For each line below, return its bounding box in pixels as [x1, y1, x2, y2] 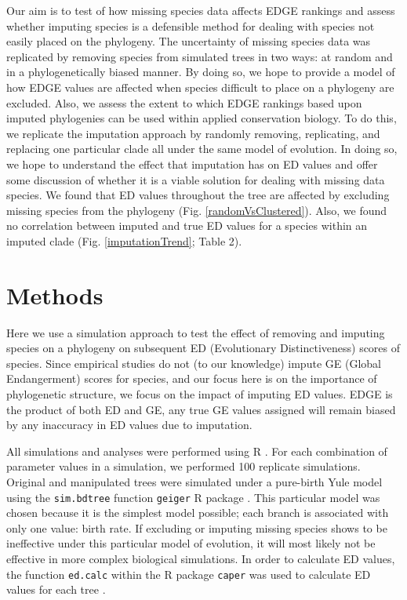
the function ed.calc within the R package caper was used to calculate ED [6, 565, 371, 582]
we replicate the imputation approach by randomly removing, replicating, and [6, 125, 380, 141]
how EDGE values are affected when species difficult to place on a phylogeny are [6, 78, 394, 95]
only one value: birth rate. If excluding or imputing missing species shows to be [6, 519, 387, 536]
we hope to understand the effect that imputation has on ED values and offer [6, 155, 378, 172]
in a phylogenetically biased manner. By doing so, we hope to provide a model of [6, 64, 395, 80]
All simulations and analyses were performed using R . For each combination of [6, 442, 387, 459]
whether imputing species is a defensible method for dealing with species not [6, 17, 375, 34]
